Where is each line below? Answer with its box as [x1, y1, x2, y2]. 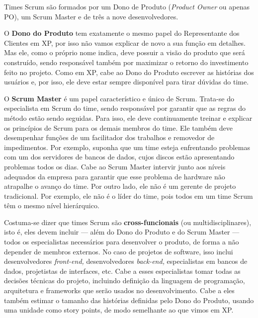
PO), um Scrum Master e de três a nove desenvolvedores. [4, 11, 178, 21]
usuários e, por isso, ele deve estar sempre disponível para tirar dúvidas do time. [4, 77, 249, 87]
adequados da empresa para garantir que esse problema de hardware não [4, 171, 225, 181]
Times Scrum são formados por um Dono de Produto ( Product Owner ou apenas [4, 1, 250, 11]
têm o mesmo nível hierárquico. [4, 200, 99, 211]
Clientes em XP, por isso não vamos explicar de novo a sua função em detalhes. [4, 37, 246, 48]
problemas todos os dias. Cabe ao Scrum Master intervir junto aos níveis [4, 161, 226, 171]
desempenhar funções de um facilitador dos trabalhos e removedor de [4, 132, 215, 143]
